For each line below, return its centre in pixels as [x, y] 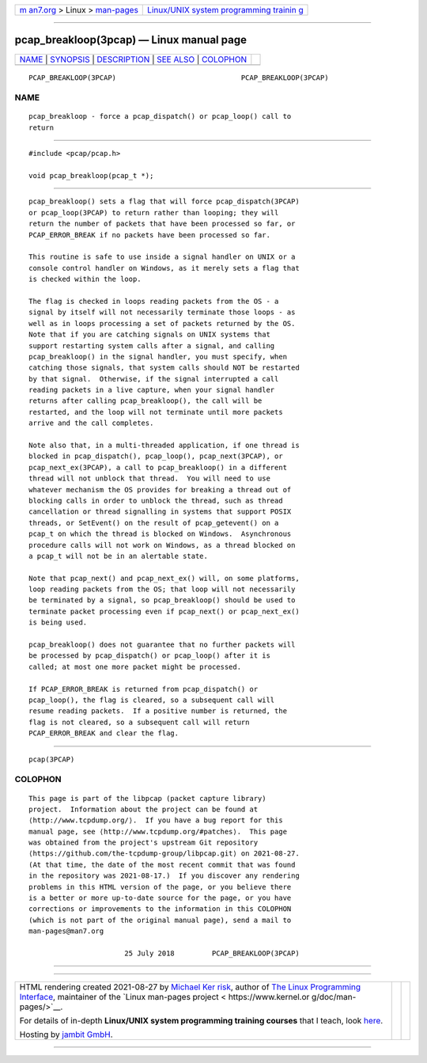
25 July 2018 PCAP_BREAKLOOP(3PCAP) [212, 953]
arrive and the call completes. [91, 423]
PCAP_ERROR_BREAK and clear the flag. [104, 733]
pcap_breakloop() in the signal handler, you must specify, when [158, 357]
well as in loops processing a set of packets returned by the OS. [162, 323]
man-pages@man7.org [66, 931]
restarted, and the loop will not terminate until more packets [156, 412]
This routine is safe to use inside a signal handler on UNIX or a [162, 257]
